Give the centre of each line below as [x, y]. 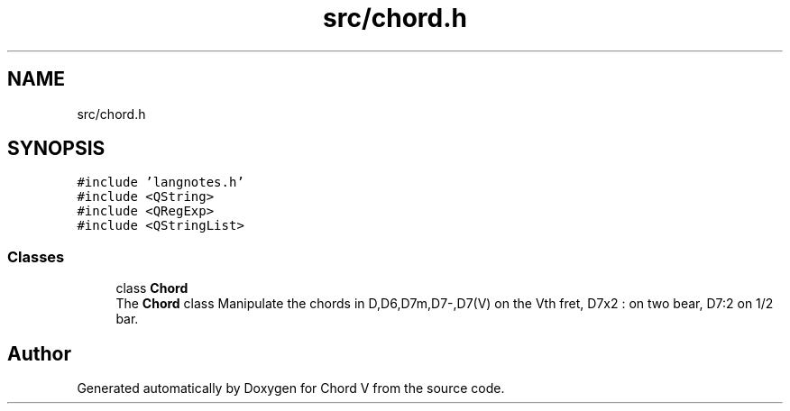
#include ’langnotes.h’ [161, 183]
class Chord [152, 288]
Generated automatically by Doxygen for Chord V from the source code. [291, 388]
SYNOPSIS [56, 149]
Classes [36, 256]
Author [39, 353]
